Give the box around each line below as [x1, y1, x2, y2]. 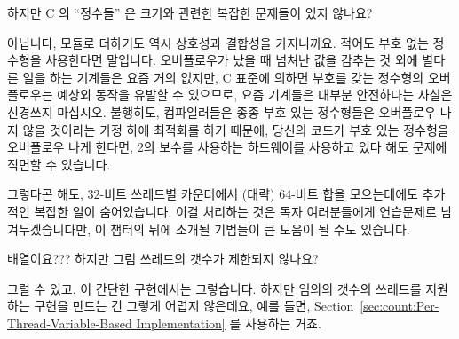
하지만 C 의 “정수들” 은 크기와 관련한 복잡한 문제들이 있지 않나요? [7, 4, 373, 21]
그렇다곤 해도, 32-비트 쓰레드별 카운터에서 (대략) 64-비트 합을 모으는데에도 [7, 185, 418, 203]
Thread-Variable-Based [7, 313, 132, 332]
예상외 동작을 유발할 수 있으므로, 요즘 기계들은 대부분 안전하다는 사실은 [57, 85, 453, 104]
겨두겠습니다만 [7, 219, 88, 238]
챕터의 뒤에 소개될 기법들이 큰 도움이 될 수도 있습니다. [110, 219, 410, 238]
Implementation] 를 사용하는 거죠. [136, 313, 321, 332]
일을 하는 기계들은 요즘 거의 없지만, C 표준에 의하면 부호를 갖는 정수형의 [22, 67, 424, 86]
